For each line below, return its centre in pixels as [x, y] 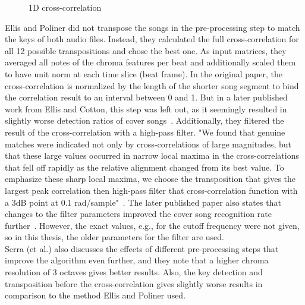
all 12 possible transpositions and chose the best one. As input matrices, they [146, 50]
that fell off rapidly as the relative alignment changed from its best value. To [144, 167]
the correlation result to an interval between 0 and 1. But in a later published [146, 97]
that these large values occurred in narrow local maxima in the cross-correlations [152, 155]
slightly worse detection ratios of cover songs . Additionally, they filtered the [144, 120]
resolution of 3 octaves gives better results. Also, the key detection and [134, 272]
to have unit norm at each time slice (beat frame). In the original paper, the [144, 73]
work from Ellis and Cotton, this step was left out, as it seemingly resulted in [146, 109]
